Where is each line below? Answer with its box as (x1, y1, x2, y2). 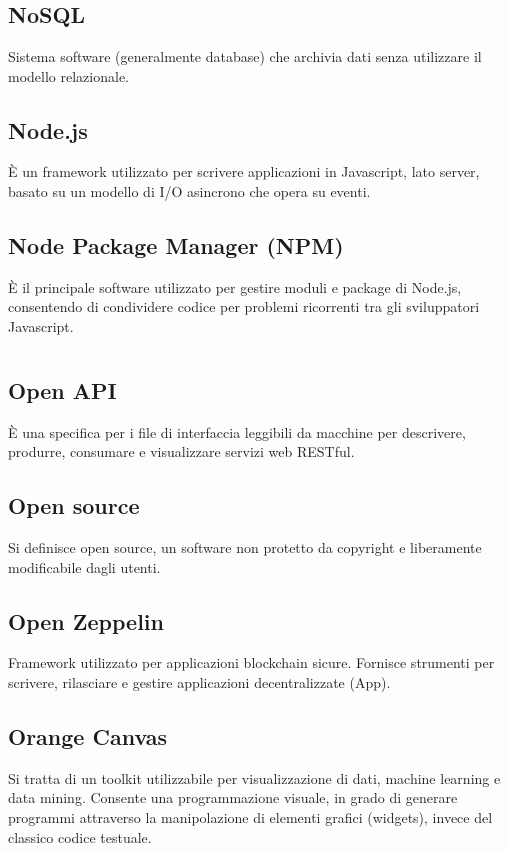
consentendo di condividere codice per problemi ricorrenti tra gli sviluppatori (8, 296, 480, 317)
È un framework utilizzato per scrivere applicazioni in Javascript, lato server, (8, 161, 480, 182)
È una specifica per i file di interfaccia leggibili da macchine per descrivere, (8, 421, 466, 442)
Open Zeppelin (8, 605, 164, 636)
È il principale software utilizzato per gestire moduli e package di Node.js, (8, 276, 462, 297)
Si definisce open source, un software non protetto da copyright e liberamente (8, 536, 482, 557)
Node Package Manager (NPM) (8, 229, 344, 260)
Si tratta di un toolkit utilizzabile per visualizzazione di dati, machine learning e (8, 767, 501, 788)
